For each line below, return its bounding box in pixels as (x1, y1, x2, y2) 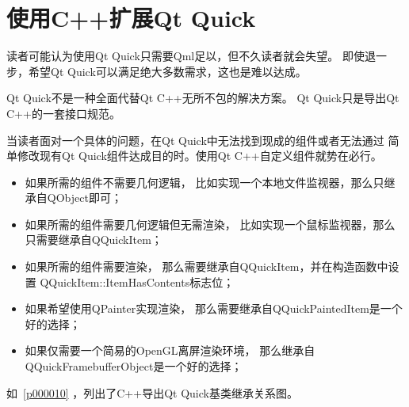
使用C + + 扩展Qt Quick (6, 2, 256, 34)
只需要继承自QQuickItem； (25, 231, 162, 248)
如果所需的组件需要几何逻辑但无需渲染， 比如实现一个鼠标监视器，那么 (25, 215, 396, 232)
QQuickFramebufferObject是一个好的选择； (25, 358, 243, 375)
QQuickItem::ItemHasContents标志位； (40, 273, 235, 290)
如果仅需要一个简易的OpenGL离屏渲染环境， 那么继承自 (25, 342, 315, 359)
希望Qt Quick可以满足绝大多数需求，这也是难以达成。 (28, 63, 307, 79)
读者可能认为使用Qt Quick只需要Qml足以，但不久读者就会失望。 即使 (6, 48, 365, 64)
